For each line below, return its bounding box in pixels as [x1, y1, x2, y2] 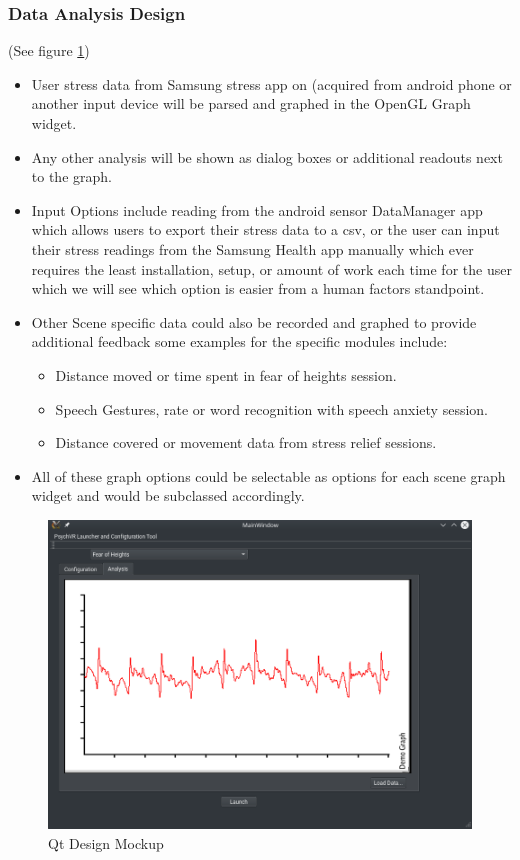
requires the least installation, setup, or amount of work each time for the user [31, 258, 512, 279]
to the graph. [31, 166, 112, 187]
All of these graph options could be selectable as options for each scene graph [31, 465, 506, 486]
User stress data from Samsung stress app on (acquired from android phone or [31, 73, 512, 94]
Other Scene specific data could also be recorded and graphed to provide [31, 311, 477, 332]
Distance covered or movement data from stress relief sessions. [55, 432, 437, 453]
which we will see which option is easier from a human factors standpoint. [31, 278, 485, 299]
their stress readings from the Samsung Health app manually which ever [31, 238, 474, 259]
